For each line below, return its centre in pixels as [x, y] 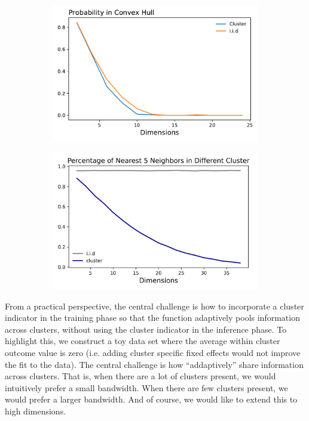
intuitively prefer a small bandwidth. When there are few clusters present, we [146, 387]
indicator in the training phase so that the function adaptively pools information [152, 318]
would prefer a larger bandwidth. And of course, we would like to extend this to [151, 399]
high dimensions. [36, 411]
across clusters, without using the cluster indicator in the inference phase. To [146, 329]
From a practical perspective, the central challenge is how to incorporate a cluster [154, 306]
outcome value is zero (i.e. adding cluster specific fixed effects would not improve [153, 352]
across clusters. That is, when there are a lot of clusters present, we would [140, 376]
